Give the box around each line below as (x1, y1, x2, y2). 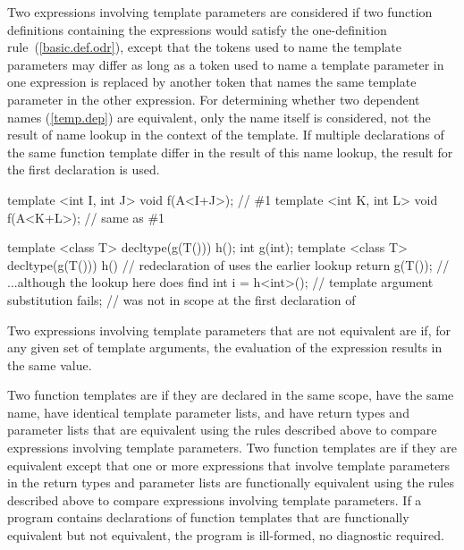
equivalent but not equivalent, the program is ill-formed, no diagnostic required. (7, 526, 444, 545)
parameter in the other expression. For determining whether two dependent (7, 89, 420, 108)
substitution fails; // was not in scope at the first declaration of (7, 290, 356, 309)
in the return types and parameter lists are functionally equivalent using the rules (7, 473, 454, 492)
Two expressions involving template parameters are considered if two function (7, 3, 433, 21)
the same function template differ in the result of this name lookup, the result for (7, 142, 453, 161)
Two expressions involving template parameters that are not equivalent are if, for (7, 320, 451, 339)
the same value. (7, 355, 92, 374)
